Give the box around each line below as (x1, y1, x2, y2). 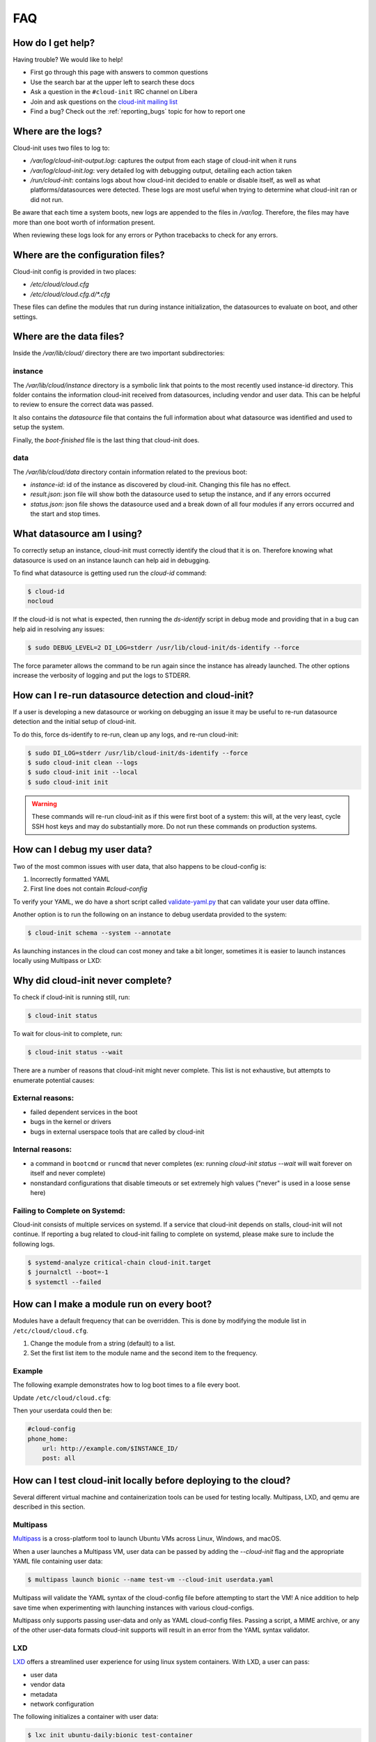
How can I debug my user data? (13, 844, 152, 856)
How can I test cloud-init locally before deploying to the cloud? (13, 1474, 291, 1486)
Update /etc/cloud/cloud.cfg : (13, 1394, 111, 1402)
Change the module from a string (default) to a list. (30, 1339, 175, 1348)
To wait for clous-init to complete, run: (13, 1030, 123, 1038)
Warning (31, 799, 57, 808)
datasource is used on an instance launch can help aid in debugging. (13, 556, 210, 564)
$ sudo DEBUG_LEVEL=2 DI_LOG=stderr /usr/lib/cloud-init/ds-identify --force (27, 643, 299, 652)
